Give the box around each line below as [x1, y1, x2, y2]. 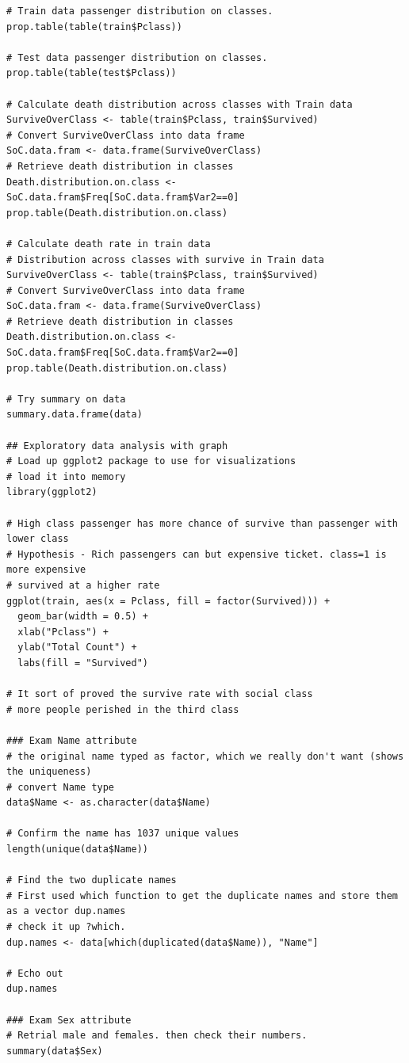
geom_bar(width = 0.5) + [17, 611, 148, 623]
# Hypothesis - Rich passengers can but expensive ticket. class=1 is [6, 548, 387, 560]
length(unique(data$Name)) [6, 844, 148, 855]
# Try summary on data [6, 393, 126, 405]
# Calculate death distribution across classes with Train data [6, 98, 353, 110]
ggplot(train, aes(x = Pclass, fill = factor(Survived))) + [6, 595, 331, 607]
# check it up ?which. [6, 921, 126, 933]
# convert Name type [6, 781, 115, 793]
